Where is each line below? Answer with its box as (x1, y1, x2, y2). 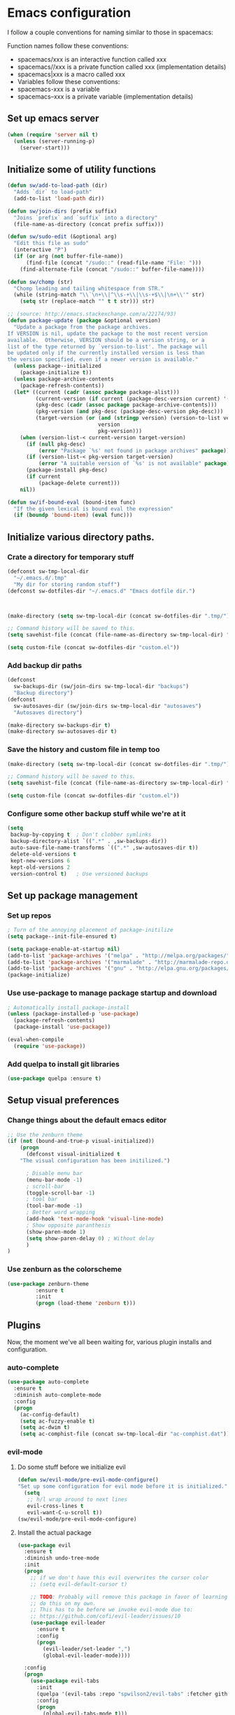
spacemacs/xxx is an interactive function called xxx (17, 55, 166, 64)
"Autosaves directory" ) (13, 709, 83, 716)
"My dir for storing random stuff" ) (13, 581, 120, 588)
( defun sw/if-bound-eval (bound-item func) (7, 499, 136, 506)
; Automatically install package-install (7, 1004, 130, 1011)
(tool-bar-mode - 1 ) (25, 1202, 83, 1209)
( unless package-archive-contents (13, 376, 114, 383)
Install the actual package (17, 1528, 92, 1537)
